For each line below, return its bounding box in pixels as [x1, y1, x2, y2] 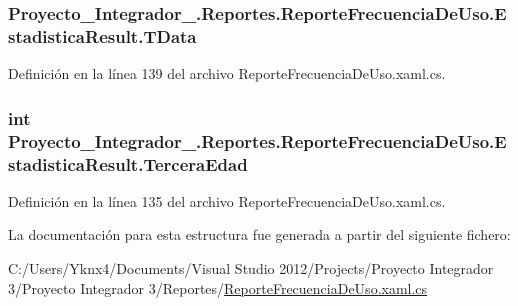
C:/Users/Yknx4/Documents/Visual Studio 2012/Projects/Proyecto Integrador [8, 257, 494, 278]
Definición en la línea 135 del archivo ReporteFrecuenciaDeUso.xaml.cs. [8, 190, 446, 211]
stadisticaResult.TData [8, 23, 197, 48]
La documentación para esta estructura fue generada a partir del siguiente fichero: [8, 224, 511, 245]
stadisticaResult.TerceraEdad [8, 151, 248, 176]
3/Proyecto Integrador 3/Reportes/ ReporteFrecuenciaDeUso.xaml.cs [8, 277, 428, 298]
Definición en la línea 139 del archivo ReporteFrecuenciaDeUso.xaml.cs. [8, 63, 446, 84]
